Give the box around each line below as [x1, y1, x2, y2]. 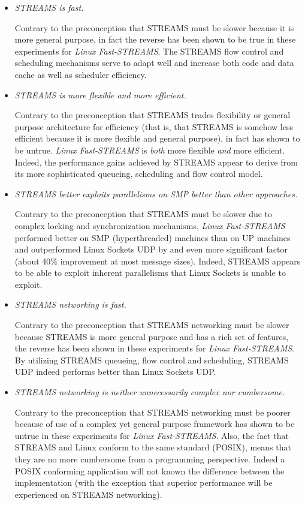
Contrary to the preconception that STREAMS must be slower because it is [14, 21, 294, 34]
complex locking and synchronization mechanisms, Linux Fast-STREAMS [14, 219, 285, 232]
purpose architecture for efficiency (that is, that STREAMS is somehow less [14, 120, 293, 133]
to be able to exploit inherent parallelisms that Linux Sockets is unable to [14, 266, 286, 279]
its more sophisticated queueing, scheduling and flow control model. [14, 167, 263, 180]
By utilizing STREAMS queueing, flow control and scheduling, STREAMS [14, 353, 289, 366]
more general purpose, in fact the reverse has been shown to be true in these [14, 33, 296, 46]
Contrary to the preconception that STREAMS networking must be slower [14, 318, 289, 331]
